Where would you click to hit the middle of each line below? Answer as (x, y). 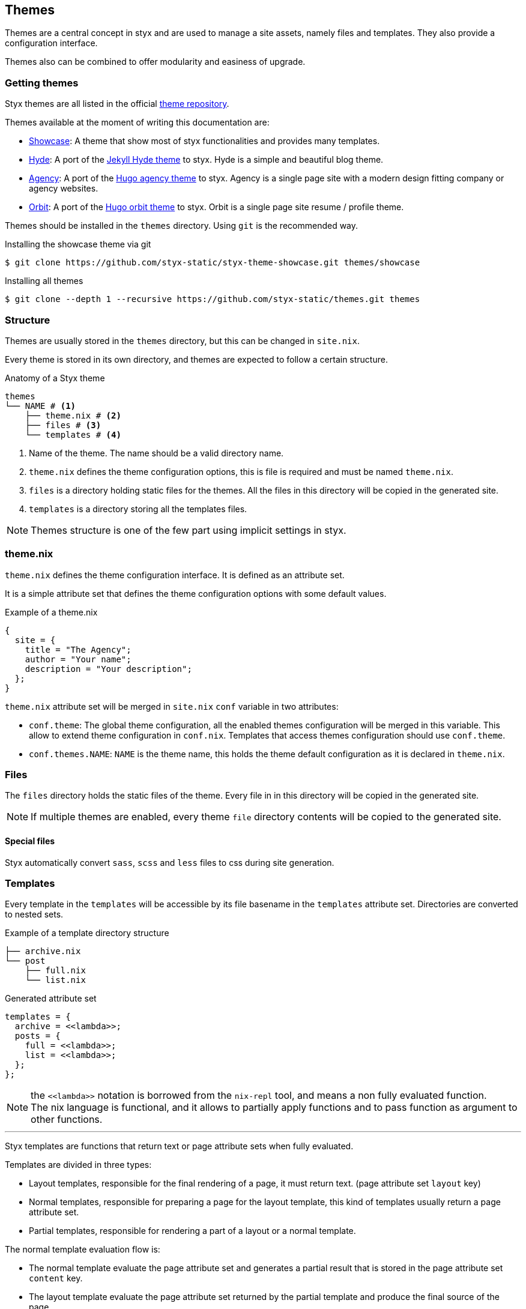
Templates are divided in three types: (78, 1165)
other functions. (67, 1120)
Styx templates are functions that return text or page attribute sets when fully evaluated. (179, 1146)
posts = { (38, 1036)
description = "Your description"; (108, 669)
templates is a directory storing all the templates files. (138, 509)
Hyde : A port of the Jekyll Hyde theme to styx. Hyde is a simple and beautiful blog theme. (206, 160)
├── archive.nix (43, 951)
